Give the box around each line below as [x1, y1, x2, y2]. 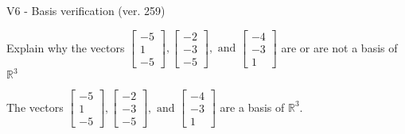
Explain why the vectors [6, 39, 125, 56]
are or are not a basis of [281, 39, 398, 56]
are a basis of [220, 98, 285, 115]
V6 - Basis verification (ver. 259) [6, 2, 166, 18]
